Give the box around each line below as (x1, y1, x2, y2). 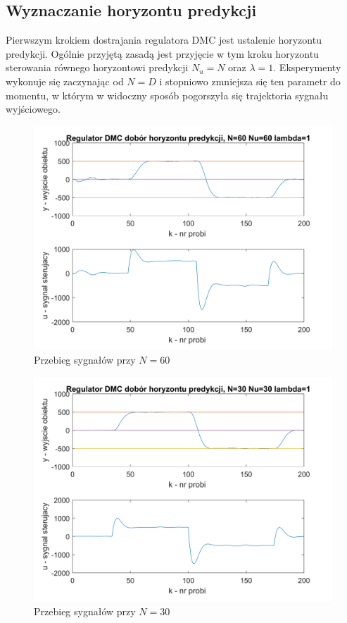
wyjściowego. (6, 101, 61, 116)
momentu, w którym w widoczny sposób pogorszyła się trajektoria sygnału (6, 87, 329, 102)
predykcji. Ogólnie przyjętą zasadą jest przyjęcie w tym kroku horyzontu (6, 46, 319, 61)
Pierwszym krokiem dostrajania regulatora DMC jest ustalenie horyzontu (6, 32, 322, 47)
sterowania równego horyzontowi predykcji (6, 60, 189, 75)
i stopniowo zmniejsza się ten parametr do (159, 73, 341, 88)
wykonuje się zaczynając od (6, 73, 124, 88)
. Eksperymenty (273, 60, 341, 75)
